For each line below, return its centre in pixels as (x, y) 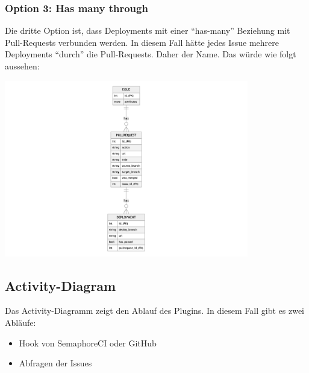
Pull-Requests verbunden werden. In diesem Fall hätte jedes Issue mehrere (142, 42)
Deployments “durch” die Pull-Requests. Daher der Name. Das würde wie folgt (151, 54)
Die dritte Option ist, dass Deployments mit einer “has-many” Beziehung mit (148, 30)
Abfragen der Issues (55, 363)
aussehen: (22, 66)
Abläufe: (20, 322)
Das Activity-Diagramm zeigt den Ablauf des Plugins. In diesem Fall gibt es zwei (154, 311)
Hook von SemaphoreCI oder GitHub (88, 343)
